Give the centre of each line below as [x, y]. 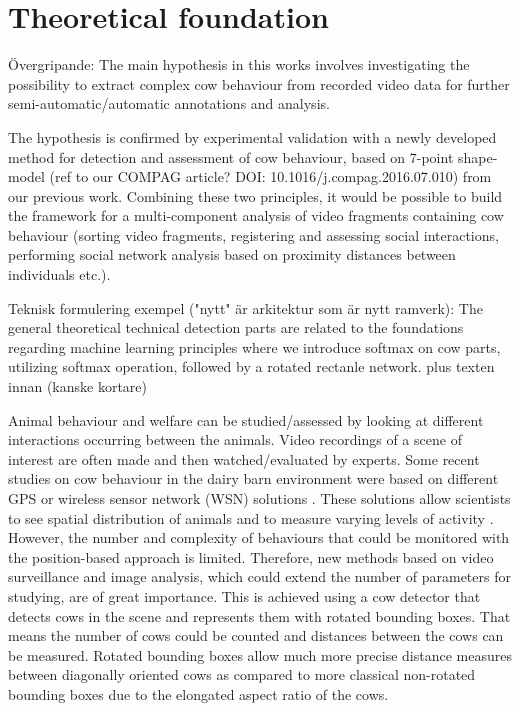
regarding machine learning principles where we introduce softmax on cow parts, [254, 346]
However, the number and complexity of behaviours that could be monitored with [259, 537]
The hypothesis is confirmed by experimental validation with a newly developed [252, 136]
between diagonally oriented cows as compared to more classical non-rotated [242, 674]
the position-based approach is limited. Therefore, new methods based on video [251, 556]
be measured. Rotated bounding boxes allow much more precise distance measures [260, 654]
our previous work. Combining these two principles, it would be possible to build [255, 195]
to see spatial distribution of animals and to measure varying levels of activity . [251, 517]
